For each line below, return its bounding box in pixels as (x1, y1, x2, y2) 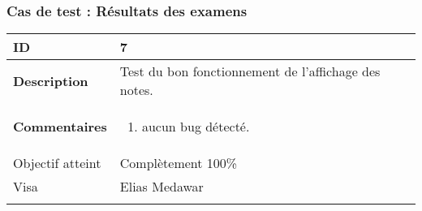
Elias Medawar (119, 177, 204, 196)
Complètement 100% (119, 153, 238, 173)
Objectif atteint (13, 153, 101, 173)
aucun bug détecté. (141, 117, 250, 136)
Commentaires (13, 117, 107, 136)
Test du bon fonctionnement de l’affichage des (119, 62, 381, 81)
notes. (119, 80, 153, 100)
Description (13, 71, 88, 90)
